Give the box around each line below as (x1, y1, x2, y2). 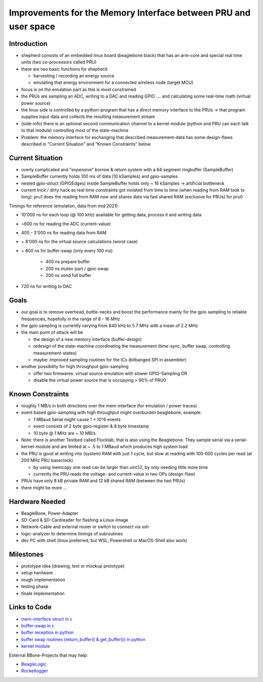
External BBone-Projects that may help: (9, 652, 88, 658)
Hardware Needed (9, 497, 66, 506)
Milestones (9, 550, 44, 558)
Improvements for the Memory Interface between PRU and (9, 7, 251, 18)
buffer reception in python (21, 629, 74, 636)
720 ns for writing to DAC (21, 283, 73, 290)
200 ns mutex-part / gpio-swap (45, 266, 109, 272)
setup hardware (21, 570, 53, 576)
